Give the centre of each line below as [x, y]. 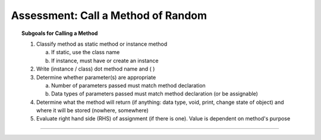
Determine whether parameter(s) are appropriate [96, 77]
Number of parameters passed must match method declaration [129, 85]
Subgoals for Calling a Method [60, 33]
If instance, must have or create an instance [105, 61]
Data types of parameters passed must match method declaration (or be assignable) [155, 94]
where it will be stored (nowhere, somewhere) [92, 110]
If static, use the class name [86, 52]
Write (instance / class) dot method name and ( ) [96, 69]
